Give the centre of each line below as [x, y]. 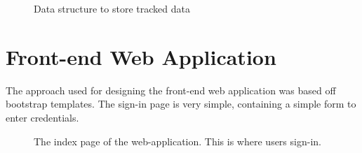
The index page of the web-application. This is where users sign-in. [177, 141]
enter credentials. [42, 117]
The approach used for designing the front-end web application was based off [171, 90]
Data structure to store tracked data [112, 8]
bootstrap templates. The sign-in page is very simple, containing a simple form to [181, 104]
